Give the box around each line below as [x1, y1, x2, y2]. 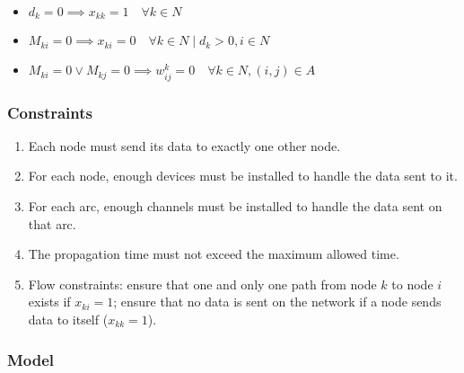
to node [391, 274, 433, 293]
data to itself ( [28, 309, 109, 328]
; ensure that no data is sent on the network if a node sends [113, 292, 442, 311]
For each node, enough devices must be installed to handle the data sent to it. [28, 166, 458, 185]
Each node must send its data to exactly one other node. [28, 136, 341, 155]
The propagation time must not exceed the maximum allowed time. [28, 244, 399, 263]
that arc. [28, 214, 76, 233]
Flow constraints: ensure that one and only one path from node [28, 274, 377, 293]
